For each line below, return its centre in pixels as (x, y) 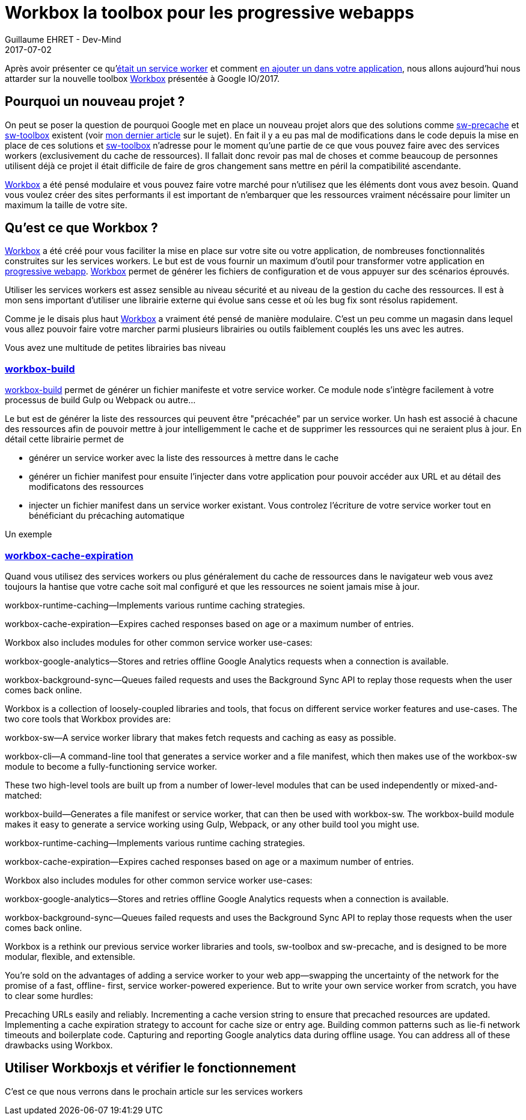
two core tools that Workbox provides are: (88, 719)
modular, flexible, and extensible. (70, 956)
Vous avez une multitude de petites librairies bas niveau (115, 348)
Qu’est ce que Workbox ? (81, 228)
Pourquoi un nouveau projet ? (95, 102)
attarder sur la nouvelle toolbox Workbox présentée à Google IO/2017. (142, 78)
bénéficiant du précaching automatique (107, 516)
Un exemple (29, 534)
